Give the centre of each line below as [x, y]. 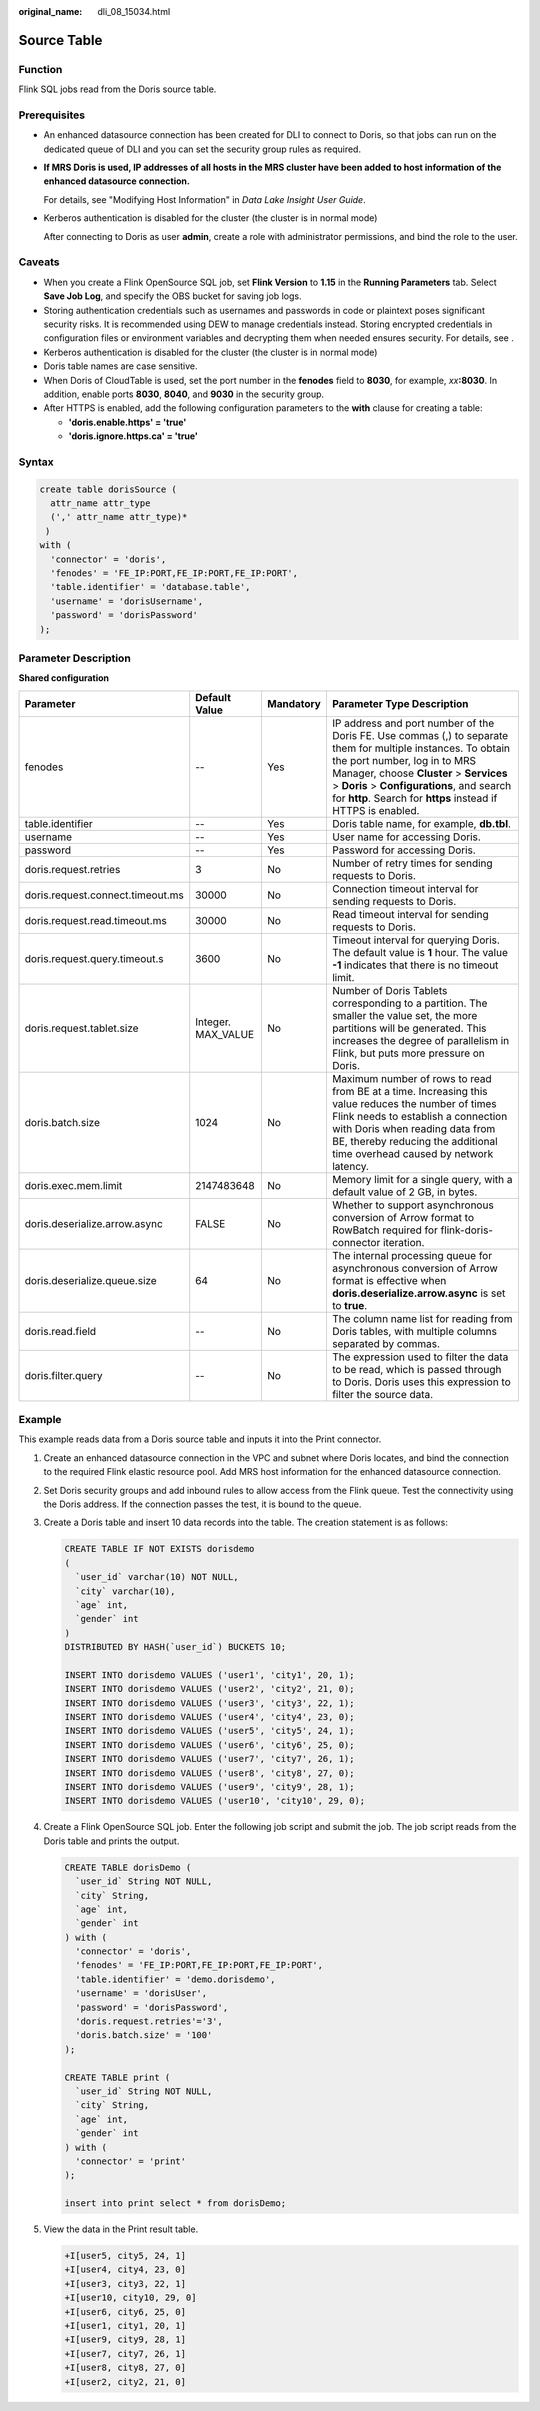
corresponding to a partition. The [409, 1003]
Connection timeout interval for [405, 888]
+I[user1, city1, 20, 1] [125, 2326]
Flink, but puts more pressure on [408, 1053]
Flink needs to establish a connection [419, 1116]
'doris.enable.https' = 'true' [127, 422]
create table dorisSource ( [108, 489]
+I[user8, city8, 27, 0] [125, 2368]
